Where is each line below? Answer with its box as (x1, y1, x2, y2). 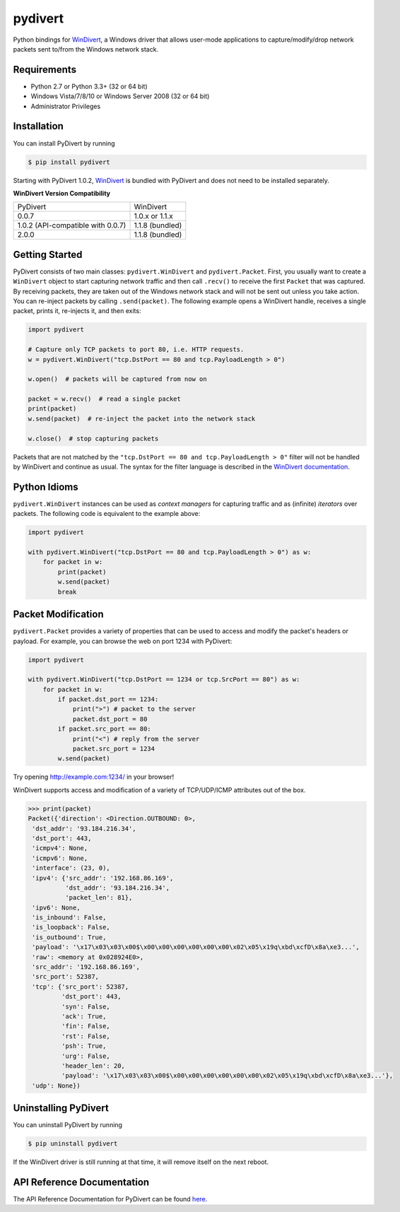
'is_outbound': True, (32, 933, 107, 941)
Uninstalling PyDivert (13, 1102, 109, 1114)
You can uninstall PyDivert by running (13, 1121, 123, 1129)
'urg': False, (61, 1052, 111, 1060)
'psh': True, (61, 1042, 107, 1050)
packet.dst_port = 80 (72, 714, 148, 723)
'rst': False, (61, 1032, 111, 1040)
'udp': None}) (32, 1081, 81, 1090)
